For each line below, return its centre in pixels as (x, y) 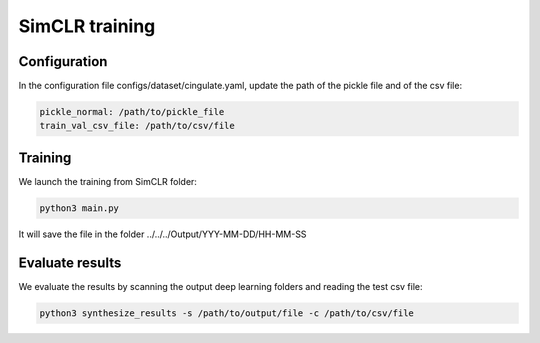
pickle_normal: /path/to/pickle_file (132, 112)
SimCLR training (87, 26)
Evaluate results (70, 262)
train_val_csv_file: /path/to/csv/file (137, 126)
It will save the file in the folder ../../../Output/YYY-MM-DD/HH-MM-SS (162, 234)
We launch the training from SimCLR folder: (107, 181)
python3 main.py (79, 208)
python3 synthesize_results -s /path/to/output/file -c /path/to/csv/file (227, 313)
